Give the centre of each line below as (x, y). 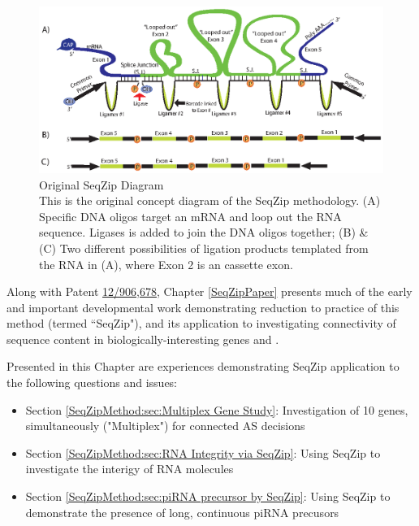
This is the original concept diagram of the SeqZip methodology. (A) (210, 200)
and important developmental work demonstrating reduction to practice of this (203, 307)
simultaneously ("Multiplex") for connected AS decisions (165, 426)
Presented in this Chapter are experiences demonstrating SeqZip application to (203, 366)
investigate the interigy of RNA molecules (130, 469)
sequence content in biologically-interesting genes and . (143, 339)
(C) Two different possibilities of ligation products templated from (204, 248)
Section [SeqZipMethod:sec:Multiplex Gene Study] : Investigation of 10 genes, (217, 409)
